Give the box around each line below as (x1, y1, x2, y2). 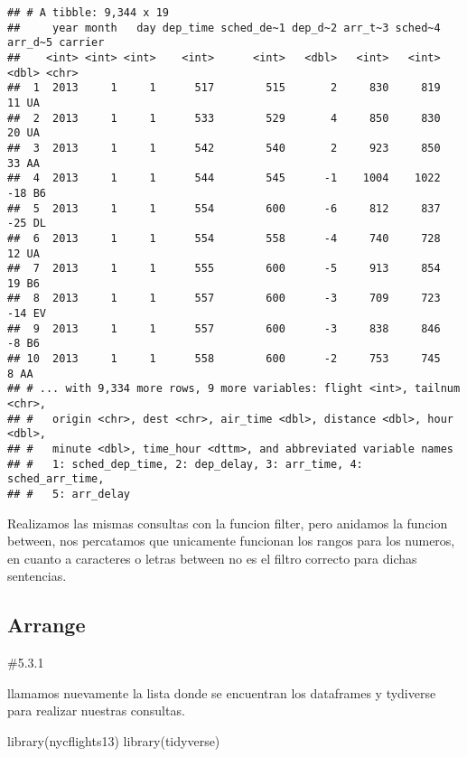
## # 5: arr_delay (7, 488, 131, 500)
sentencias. (7, 566, 67, 585)
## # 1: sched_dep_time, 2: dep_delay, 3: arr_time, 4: (7, 457, 363, 471)
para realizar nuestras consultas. (7, 701, 185, 720)
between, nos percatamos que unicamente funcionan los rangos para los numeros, (7, 531, 455, 550)
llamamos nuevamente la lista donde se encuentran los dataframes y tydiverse (7, 683, 436, 702)
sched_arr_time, (7, 472, 105, 486)
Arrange (7, 611, 86, 639)
